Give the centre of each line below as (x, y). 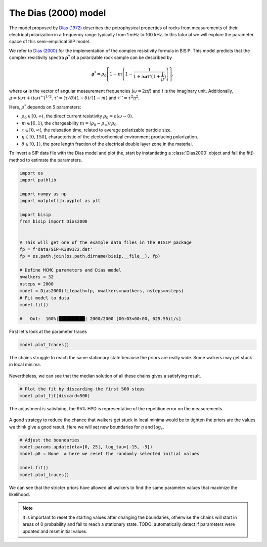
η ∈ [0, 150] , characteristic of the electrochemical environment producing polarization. (110, 137)
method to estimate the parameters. (46, 160)
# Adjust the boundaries (50, 440)
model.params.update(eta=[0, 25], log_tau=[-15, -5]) (86, 447)
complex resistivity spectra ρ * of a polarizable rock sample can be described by (91, 57)
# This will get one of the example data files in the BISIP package (106, 242)
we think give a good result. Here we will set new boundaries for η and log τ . (87, 427)
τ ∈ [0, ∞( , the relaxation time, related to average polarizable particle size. (97, 130)
